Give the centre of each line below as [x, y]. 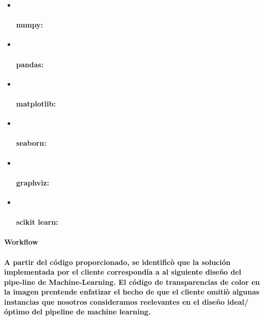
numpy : [30, 25]
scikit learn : [37, 222]
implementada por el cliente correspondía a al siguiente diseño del [123, 272]
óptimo [17, 312]
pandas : [30, 64]
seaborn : [31, 143]
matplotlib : [36, 103]
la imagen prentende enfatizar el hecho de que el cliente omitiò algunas [132, 292]
